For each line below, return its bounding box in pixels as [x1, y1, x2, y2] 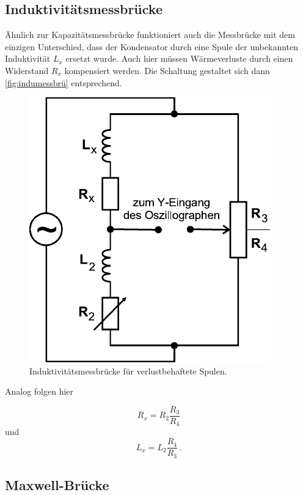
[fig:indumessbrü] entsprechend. [5, 76, 122, 89]
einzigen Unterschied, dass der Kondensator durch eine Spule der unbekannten [5, 40, 299, 53]
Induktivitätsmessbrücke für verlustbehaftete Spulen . [29, 364, 227, 377]
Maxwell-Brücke [5, 475, 109, 494]
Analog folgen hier [5, 385, 74, 398]
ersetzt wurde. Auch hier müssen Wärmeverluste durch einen [65, 52, 293, 65]
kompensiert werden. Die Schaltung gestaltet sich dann [64, 64, 270, 76]
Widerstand [5, 64, 49, 76]
